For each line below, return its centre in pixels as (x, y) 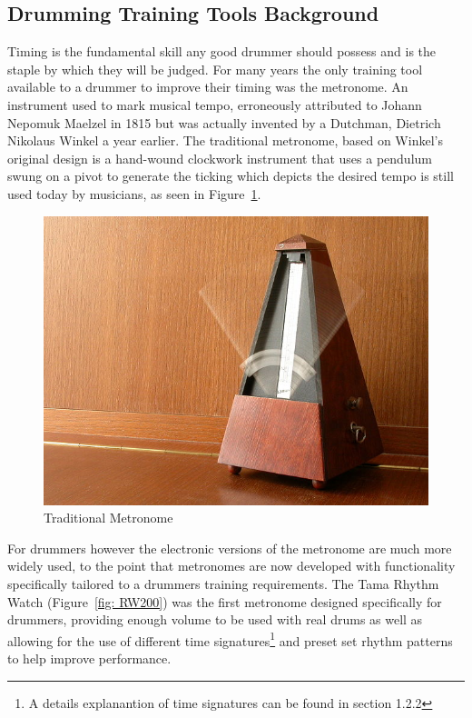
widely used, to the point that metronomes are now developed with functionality (231, 566)
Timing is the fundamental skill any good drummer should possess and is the (222, 51)
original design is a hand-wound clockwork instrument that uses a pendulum (220, 158)
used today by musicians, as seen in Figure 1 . (134, 193)
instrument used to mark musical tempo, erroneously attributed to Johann (215, 104)
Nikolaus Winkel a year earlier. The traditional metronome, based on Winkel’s (225, 140)
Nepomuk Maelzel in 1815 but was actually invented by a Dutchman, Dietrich (224, 122)
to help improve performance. (89, 658)
